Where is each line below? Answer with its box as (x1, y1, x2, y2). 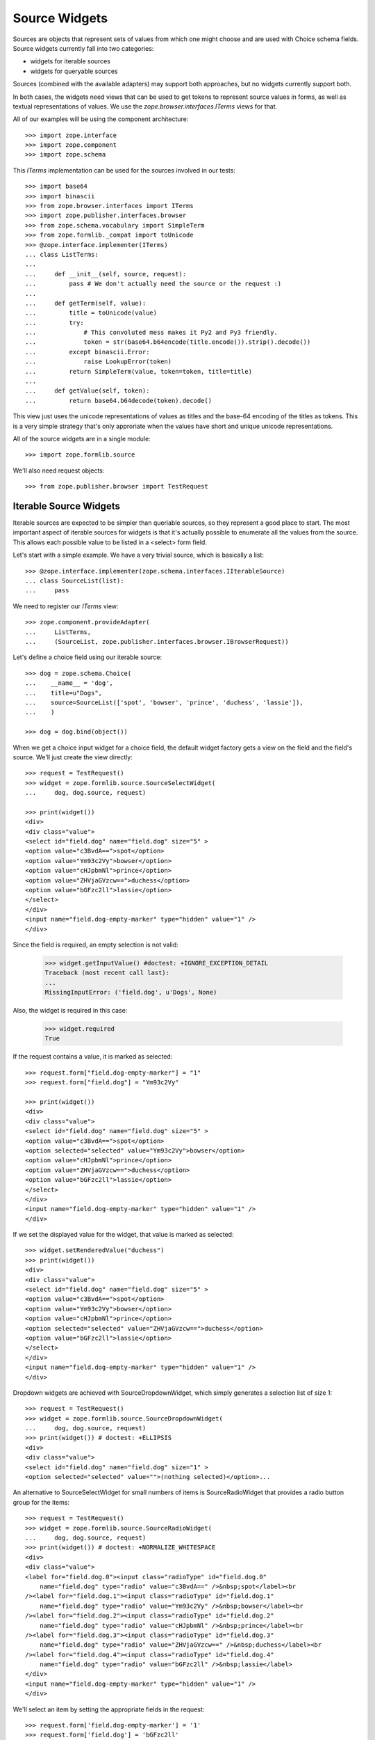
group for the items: (12, 1498, 69, 1506)
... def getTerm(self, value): (25, 299, 147, 307)
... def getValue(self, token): (25, 387, 150, 395)
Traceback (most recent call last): (44, 969, 170, 977)
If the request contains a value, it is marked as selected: (12, 1052, 173, 1061)
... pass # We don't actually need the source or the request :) (25, 280, 282, 288)
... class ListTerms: (25, 251, 99, 258)
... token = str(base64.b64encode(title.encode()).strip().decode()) (25, 338, 311, 346)
